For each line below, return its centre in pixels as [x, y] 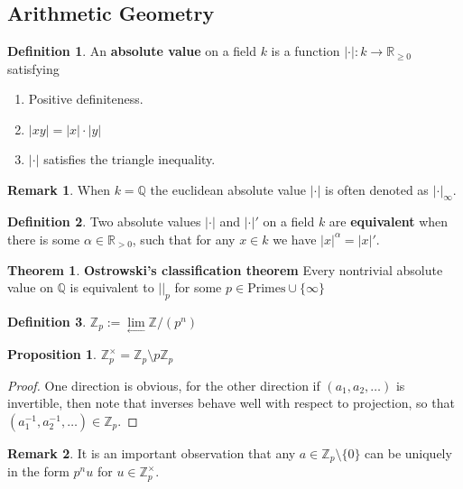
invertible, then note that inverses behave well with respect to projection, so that [231, 403]
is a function [306, 51]
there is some [44, 239]
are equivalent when [389, 221]
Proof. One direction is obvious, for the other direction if [164, 385]
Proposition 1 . [52, 354]
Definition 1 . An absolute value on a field [132, 51]
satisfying [33, 68]
